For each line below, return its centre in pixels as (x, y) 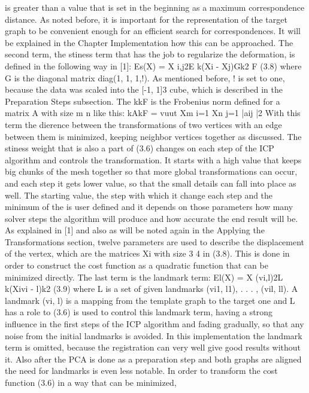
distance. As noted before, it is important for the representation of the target (146, 19)
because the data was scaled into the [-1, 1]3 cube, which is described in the (144, 89)
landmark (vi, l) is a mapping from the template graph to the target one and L (150, 300)
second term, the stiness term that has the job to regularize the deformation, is (150, 54)
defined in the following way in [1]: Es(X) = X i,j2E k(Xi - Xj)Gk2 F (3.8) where (153, 65)
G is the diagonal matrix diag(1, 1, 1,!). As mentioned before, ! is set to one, (145, 77)
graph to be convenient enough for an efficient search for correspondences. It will (153, 31)
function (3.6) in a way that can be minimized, (91, 382)
